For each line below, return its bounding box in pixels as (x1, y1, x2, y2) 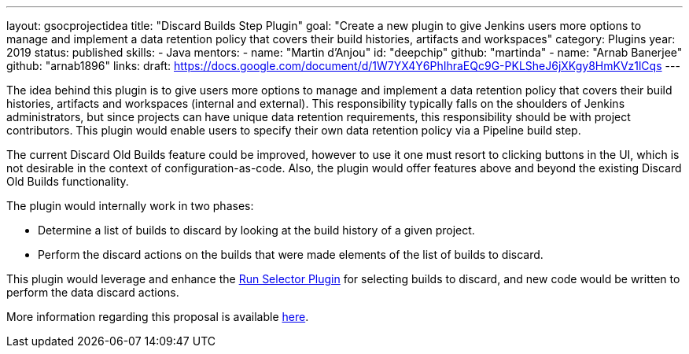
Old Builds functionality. (6, 175, 129, 188)
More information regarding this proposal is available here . (6, 310, 309, 323)
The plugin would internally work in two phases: (6, 199, 254, 212)
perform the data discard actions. (6, 286, 179, 299)
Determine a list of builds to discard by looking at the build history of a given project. (38, 223, 475, 237)
